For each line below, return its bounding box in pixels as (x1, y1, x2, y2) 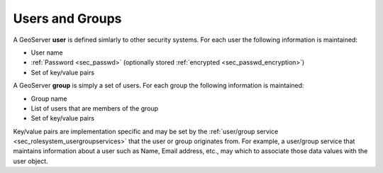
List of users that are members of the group (30, 104, 159, 113)
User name (30, 48, 63, 57)
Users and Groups (13, 11, 122, 26)
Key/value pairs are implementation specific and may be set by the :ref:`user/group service (13, 127, 279, 135)
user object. (13, 157, 49, 165)
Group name (30, 94, 67, 103)
